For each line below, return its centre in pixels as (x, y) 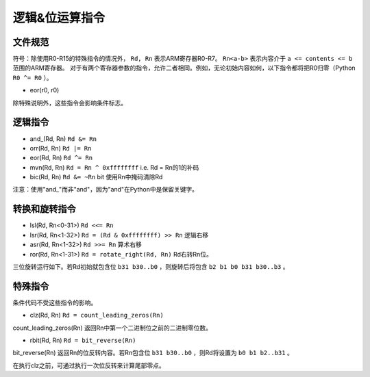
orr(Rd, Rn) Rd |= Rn (61, 148)
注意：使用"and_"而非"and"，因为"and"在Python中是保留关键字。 (106, 190)
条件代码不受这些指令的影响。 (55, 302)
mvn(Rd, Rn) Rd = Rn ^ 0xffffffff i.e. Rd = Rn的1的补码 (114, 167)
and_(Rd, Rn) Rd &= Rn (63, 139)
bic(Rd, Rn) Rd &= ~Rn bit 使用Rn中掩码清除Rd (96, 177)
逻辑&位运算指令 (59, 18)
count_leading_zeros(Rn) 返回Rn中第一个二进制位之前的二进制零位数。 (112, 328)
